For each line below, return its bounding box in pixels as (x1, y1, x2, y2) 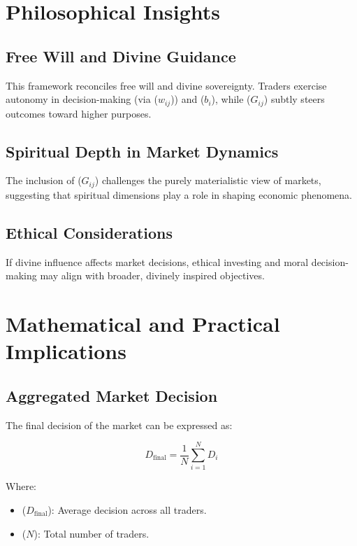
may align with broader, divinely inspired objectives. (40, 268, 265, 283)
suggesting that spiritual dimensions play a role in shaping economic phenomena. (6, 187, 353, 202)
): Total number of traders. (34, 526, 150, 540)
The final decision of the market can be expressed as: (6, 417, 233, 432)
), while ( (211, 92, 251, 106)
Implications (6, 337, 126, 365)
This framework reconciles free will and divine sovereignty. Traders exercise (6, 78, 327, 92)
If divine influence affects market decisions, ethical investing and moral (6, 254, 309, 269)
